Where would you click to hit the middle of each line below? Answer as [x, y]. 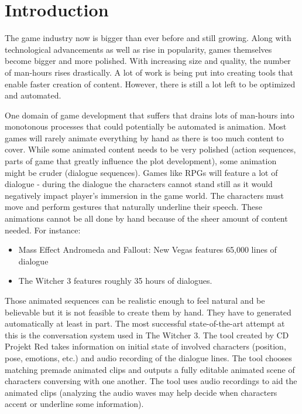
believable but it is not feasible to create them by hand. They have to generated [148, 312]
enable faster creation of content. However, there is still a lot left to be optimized [150, 84]
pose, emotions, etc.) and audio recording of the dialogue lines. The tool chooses [148, 357]
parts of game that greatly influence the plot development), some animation [141, 161]
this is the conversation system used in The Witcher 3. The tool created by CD [147, 335]
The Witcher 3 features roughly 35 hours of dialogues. [115, 281]
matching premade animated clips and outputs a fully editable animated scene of [150, 369]
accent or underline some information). [74, 404]
